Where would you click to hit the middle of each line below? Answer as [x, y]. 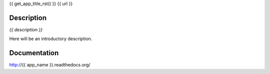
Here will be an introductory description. [51, 39]
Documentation [34, 53]
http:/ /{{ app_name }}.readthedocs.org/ [50, 65]
